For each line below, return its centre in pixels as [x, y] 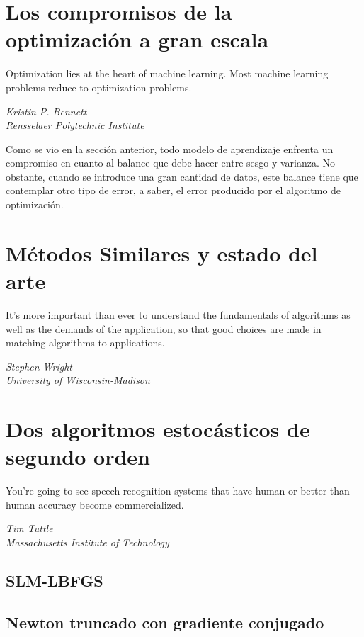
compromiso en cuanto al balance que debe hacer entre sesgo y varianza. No [171, 163]
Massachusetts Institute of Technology [87, 542]
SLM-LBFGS [55, 581]
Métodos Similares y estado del [162, 253]
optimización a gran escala [137, 39]
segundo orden [78, 457]
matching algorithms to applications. [85, 343]
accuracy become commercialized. [111, 504]
